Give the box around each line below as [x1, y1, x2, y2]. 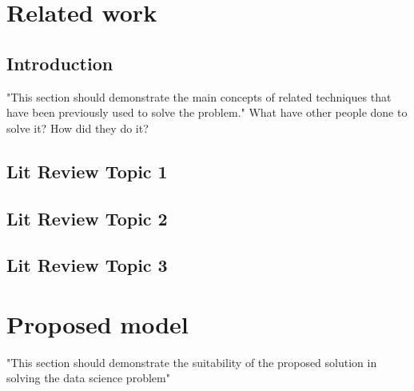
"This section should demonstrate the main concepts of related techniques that [6, 88, 392, 105]
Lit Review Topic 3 [6, 253, 168, 277]
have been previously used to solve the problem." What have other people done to [6, 104, 408, 121]
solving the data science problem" [6, 369, 170, 386]
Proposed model [6, 307, 189, 340]
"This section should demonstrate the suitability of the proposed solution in [6, 353, 377, 370]
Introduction [6, 50, 113, 75]
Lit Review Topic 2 [6, 205, 168, 230]
